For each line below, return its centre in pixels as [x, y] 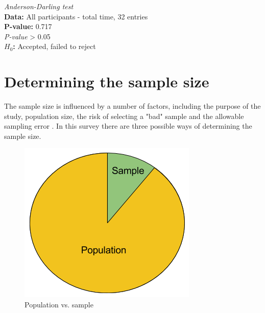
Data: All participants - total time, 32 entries [76, 16]
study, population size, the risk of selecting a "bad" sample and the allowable [124, 116]
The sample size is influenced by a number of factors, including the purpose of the [132, 106]
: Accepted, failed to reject [54, 46]
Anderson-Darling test [39, 6]
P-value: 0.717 [28, 26]
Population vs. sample [59, 305]
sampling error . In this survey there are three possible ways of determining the [128, 126]
